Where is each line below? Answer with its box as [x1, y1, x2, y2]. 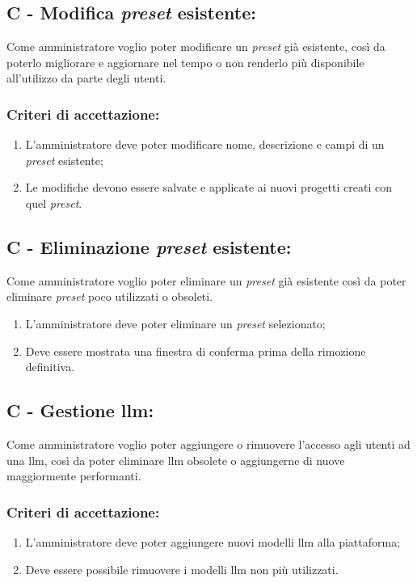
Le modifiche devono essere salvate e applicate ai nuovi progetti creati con [25, 179, 392, 196]
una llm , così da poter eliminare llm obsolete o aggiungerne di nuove [6, 451, 345, 468]
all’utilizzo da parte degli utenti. [6, 70, 166, 87]
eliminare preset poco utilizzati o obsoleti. [6, 288, 213, 305]
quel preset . [25, 194, 82, 211]
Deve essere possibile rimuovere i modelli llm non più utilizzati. [25, 560, 339, 577]
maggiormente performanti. [6, 467, 141, 484]
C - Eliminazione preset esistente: [6, 234, 292, 259]
